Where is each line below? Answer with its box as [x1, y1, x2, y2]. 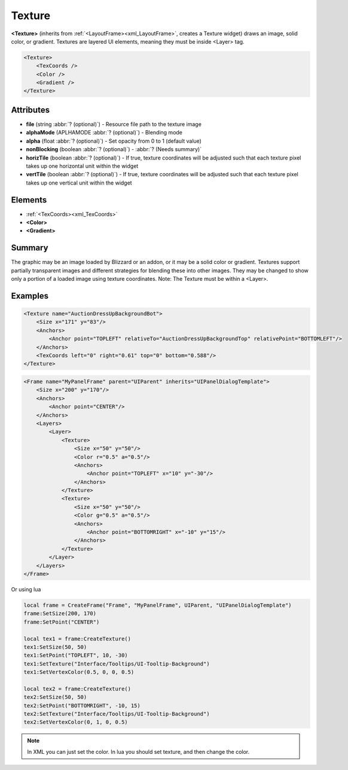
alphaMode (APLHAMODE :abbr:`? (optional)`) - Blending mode [26, 129, 182, 136]
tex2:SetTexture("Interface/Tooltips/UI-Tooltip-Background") [23, 711, 210, 717]
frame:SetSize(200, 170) [23, 610, 97, 617]
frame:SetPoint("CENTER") [23, 618, 100, 625]
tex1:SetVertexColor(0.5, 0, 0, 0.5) [23, 669, 135, 676]
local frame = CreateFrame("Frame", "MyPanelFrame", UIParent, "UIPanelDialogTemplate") [23, 602, 292, 609]
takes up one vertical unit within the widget [26, 179, 132, 186]
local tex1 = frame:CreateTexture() [23, 635, 132, 642]
